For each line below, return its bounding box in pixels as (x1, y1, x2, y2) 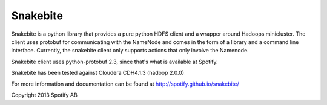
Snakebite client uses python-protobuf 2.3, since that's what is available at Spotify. (11, 58, 218, 65)
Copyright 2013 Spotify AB (11, 91, 78, 98)
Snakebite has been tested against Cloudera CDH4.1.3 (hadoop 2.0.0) (11, 69, 185, 77)
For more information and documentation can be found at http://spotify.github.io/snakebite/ (11, 80, 239, 87)
